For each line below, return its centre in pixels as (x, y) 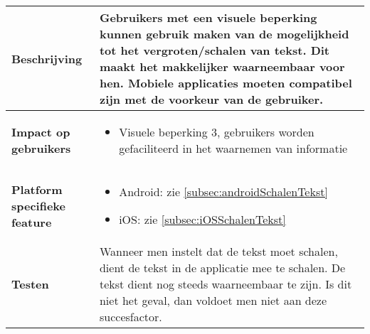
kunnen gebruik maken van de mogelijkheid (224, 34)
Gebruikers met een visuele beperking (208, 17)
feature (32, 222)
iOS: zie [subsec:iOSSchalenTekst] (202, 219)
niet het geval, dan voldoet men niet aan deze (213, 300)
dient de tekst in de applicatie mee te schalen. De (222, 268)
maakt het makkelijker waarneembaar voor (222, 66)
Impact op (41, 132)
